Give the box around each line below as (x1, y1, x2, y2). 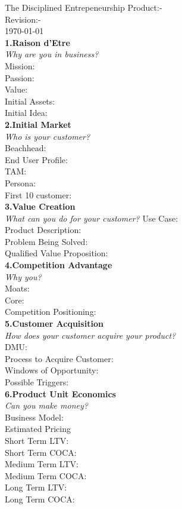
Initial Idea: (5, 106, 48, 119)
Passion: (5, 71, 34, 84)
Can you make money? (5, 399, 88, 412)
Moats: (5, 282, 30, 295)
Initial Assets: (5, 94, 55, 107)
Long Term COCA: (5, 492, 75, 505)
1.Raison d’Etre (5, 36, 70, 48)
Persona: (5, 176, 36, 189)
